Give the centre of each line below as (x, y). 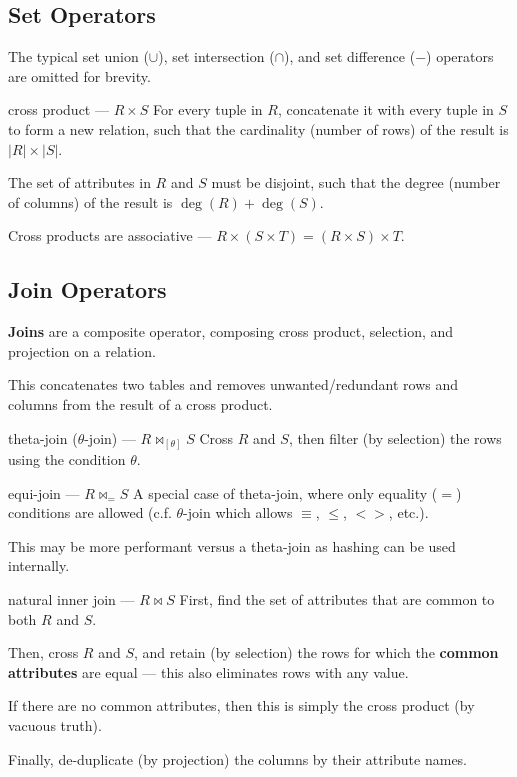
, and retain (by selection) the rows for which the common (316, 652)
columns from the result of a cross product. (140, 403)
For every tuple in (208, 109)
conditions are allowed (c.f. (90, 512)
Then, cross (43, 652)
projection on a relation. (82, 350)
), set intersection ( (216, 56)
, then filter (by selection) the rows (395, 437)
